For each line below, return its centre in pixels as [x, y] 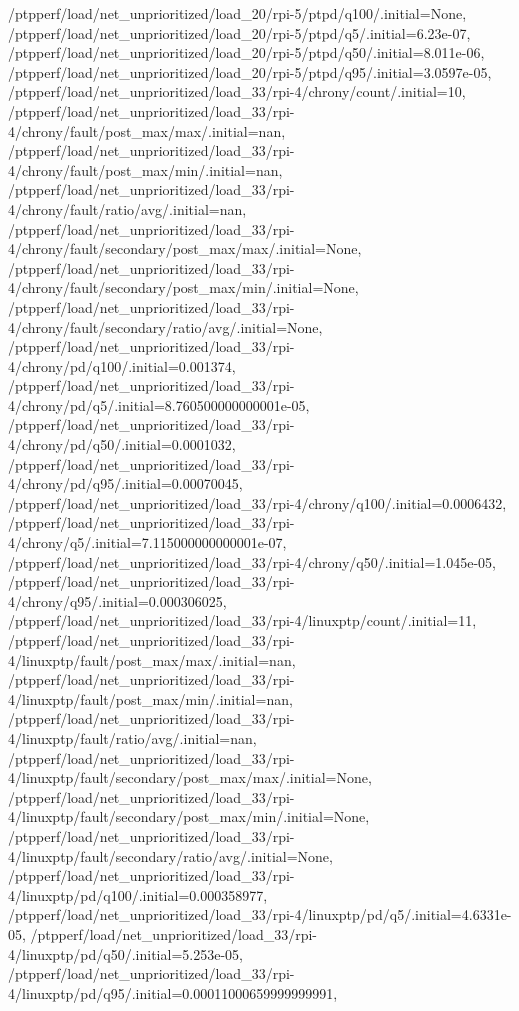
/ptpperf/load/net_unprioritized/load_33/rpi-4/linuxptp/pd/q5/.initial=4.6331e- [260, 914]
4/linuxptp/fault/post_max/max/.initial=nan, [152, 659]
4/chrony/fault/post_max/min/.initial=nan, [145, 169]
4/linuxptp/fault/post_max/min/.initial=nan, [150, 698]
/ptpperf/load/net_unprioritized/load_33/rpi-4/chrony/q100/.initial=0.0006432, [257, 502]
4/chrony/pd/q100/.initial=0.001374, [122, 365]
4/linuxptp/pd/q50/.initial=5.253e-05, [125, 953]
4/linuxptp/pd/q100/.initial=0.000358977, [138, 894]
